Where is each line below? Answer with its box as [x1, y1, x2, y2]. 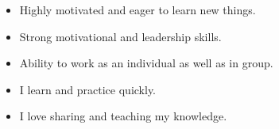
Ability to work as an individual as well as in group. [19, 55, 273, 71]
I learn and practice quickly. [19, 81, 157, 97]
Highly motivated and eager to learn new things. [19, 2, 256, 17]
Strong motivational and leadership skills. [19, 28, 222, 44]
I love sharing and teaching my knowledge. [19, 108, 227, 124]
